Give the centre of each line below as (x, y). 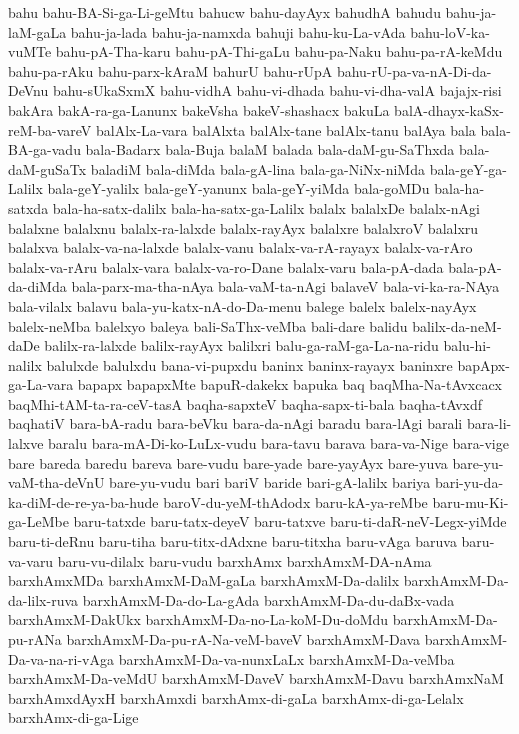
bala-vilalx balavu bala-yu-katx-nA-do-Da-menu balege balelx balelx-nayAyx (242, 305)
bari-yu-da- (469, 482)
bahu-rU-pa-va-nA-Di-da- (414, 70)
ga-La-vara (41, 384)
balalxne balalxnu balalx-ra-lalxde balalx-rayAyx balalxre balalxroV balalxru (243, 227)
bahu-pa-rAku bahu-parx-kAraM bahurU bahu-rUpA (170, 70)
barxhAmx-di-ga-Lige (73, 717)
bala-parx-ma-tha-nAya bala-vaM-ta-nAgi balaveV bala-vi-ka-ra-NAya (285, 286)
